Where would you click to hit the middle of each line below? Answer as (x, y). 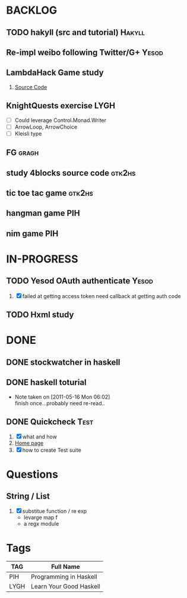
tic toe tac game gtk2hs (50, 193)
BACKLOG (32, 10)
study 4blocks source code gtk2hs (71, 173)
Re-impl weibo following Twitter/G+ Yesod (85, 52)
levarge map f (41, 518)
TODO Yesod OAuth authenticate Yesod (80, 281)
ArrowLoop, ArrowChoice (46, 127)
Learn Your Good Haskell (66, 587)
